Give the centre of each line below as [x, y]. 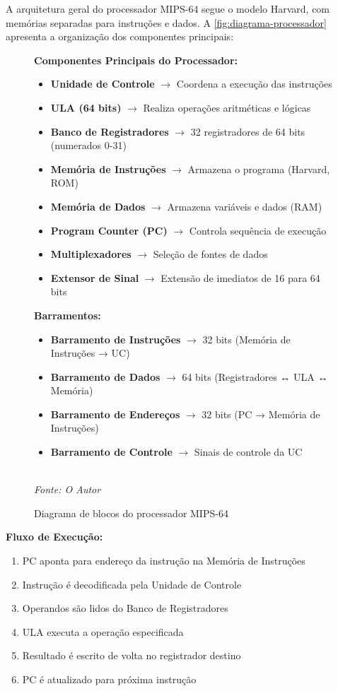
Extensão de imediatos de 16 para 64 [240, 277]
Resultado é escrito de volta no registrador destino [132, 655]
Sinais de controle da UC [248, 452]
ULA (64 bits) [86, 107]
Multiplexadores [91, 254]
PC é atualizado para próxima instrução [109, 679]
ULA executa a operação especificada [103, 631]
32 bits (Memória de [246, 339]
